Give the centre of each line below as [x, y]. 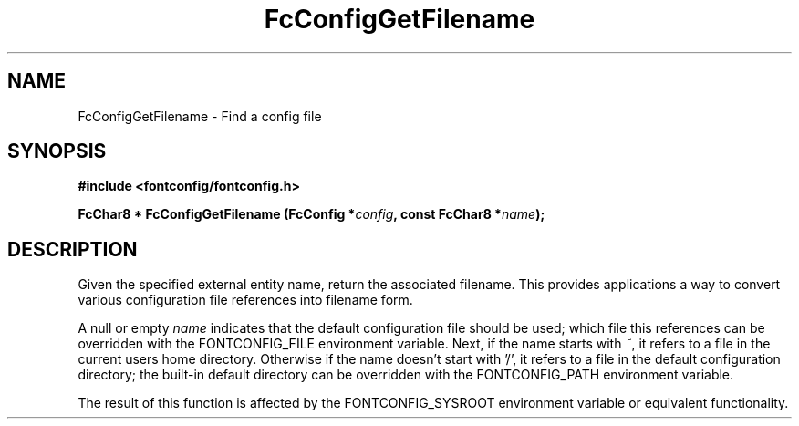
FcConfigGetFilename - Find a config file [200, 116]
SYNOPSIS [57, 151]
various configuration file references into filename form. [245, 300]
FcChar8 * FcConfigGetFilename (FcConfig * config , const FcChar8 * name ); [311, 214]
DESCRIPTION [73, 249]
